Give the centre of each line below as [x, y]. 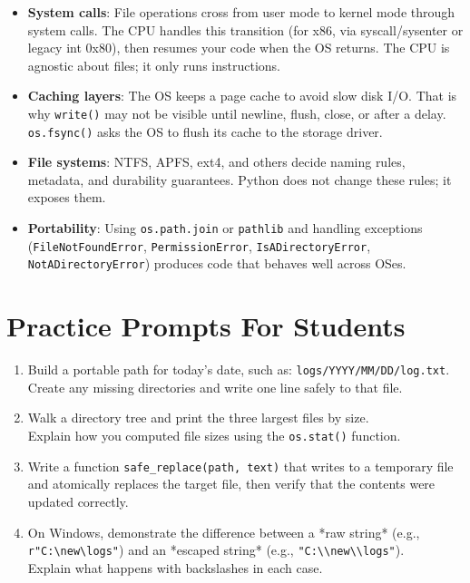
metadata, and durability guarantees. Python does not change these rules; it [240, 179]
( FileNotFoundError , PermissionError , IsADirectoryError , [199, 245]
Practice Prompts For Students [206, 326]
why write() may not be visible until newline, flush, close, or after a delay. [237, 113]
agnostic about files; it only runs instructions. [154, 65]
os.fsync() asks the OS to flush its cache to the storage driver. [205, 131]
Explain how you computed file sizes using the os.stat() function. [214, 435]
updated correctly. [78, 501]
